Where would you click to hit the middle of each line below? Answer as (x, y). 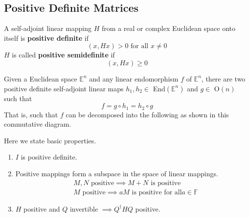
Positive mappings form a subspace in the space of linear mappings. (117, 173)
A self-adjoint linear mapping (48, 28)
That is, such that (31, 114)
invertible (84, 208)
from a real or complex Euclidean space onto (169, 28)
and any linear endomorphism (134, 78)
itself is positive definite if (46, 38)
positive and (42, 208)
